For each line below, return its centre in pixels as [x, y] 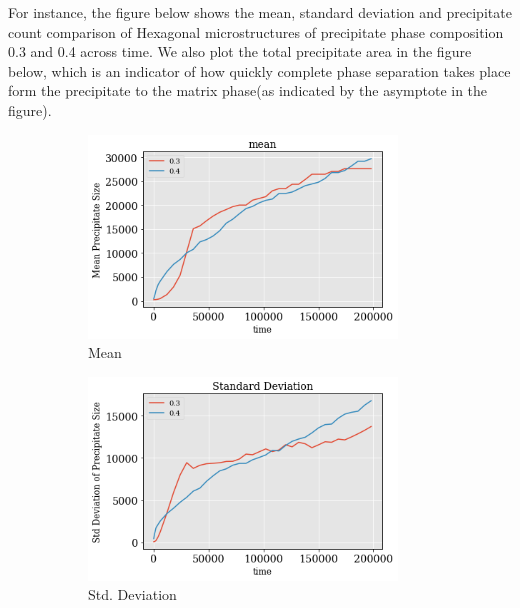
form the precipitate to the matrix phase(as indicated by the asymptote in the [248, 90]
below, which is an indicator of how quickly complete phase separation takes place [259, 70]
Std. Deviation [132, 594]
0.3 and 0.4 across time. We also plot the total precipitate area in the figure [240, 51]
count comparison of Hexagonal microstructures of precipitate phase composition [256, 31]
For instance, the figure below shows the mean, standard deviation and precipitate [260, 12]
